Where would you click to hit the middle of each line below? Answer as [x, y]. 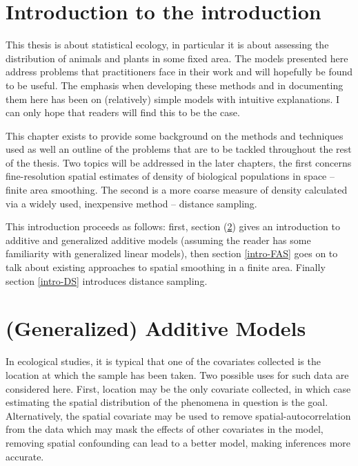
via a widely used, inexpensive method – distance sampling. [131, 203]
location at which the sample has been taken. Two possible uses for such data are [177, 374]
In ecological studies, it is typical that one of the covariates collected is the [163, 361]
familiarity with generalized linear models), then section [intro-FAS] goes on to [172, 253]
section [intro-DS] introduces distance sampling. [107, 280]
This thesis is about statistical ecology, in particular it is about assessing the [167, 45]
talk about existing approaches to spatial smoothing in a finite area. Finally [166, 267]
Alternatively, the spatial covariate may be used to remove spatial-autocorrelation [178, 415]
